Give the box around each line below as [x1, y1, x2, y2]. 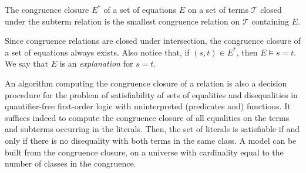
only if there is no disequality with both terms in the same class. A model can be [5, 134, 297, 146]
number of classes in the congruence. [5, 157, 136, 169]
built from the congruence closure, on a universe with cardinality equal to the [5, 146, 284, 158]
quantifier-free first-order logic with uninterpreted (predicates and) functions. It [5, 100, 291, 112]
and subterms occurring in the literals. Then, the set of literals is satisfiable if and [5, 123, 300, 135]
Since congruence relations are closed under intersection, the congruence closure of [5, 34, 301, 47]
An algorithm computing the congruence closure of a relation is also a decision [5, 77, 287, 89]
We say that [5, 57, 48, 70]
